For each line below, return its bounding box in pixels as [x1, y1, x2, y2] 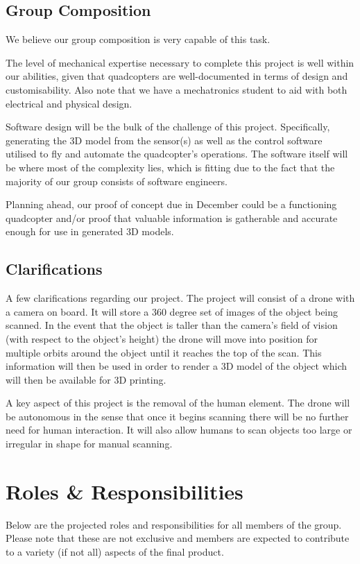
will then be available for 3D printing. [6, 372, 166, 386]
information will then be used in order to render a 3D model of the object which [6, 359, 348, 373]
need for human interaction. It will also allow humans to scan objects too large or [6, 422, 352, 437]
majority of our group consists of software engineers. [6, 173, 228, 188]
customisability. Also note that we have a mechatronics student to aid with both [6, 82, 348, 96]
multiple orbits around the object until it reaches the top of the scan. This [6, 345, 322, 359]
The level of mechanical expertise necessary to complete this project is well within [6, 55, 354, 69]
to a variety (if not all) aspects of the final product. [6, 544, 224, 558]
